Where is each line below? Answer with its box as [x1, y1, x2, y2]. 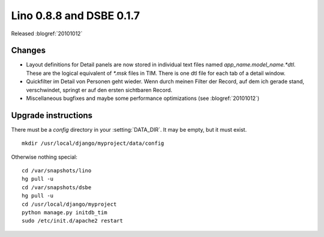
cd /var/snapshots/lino [22, 168, 92, 174]
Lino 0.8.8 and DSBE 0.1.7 [11, 9, 140, 22]
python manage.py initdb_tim [22, 209, 107, 216]
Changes [11, 45, 46, 56]
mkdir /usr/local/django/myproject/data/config [22, 140, 164, 147]
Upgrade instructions [11, 110, 93, 120]
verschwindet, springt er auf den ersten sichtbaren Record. [26, 86, 173, 93]
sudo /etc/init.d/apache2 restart [22, 217, 123, 224]
